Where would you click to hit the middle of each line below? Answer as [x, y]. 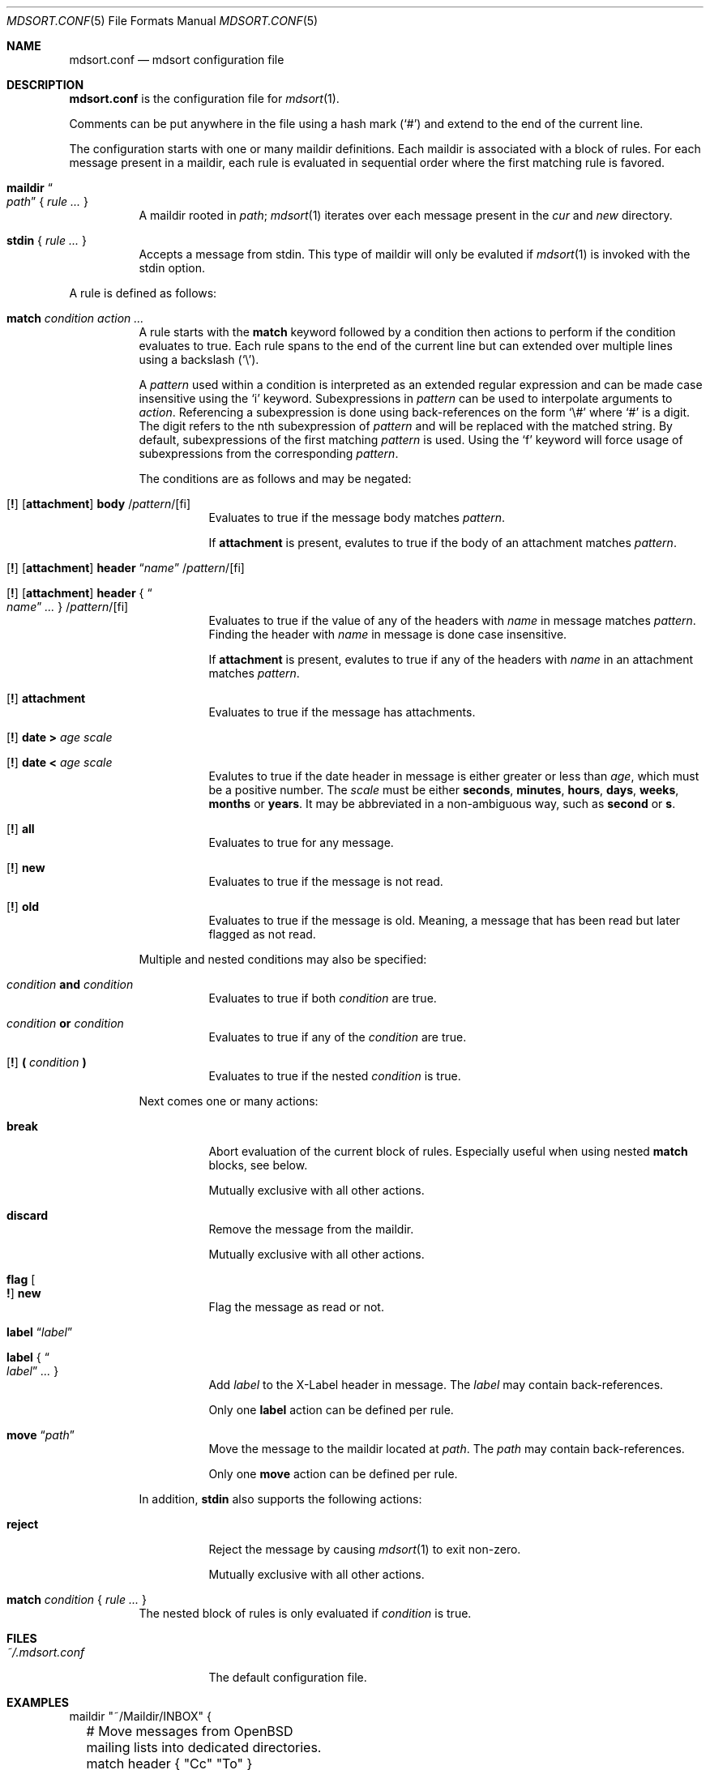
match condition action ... [75, 318]
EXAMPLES [38, 1702]
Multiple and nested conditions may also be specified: [283, 959]
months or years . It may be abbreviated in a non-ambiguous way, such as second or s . [442, 804]
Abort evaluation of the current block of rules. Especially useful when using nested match [448, 1151]
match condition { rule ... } [77, 1599]
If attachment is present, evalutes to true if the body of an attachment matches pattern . [443, 543]
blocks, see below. [258, 1165]
